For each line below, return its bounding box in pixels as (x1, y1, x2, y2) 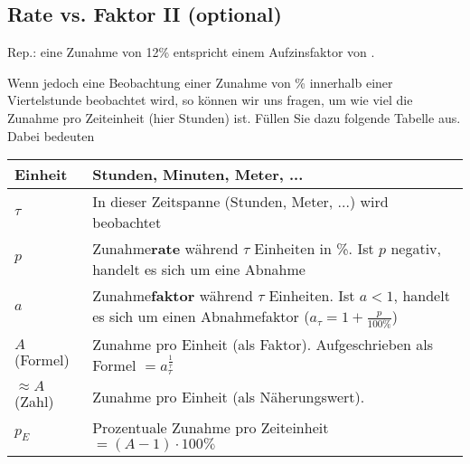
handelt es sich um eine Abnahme (92, 259, 305, 280)
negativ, (390, 238, 441, 260)
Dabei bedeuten (7, 126, 95, 145)
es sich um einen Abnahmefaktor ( (92, 306, 310, 327)
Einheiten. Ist (268, 285, 355, 307)
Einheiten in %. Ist (254, 238, 374, 260)
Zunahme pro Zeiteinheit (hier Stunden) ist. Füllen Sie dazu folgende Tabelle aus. (7, 108, 461, 127)
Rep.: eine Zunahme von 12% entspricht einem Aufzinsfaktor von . (7, 43, 375, 62)
